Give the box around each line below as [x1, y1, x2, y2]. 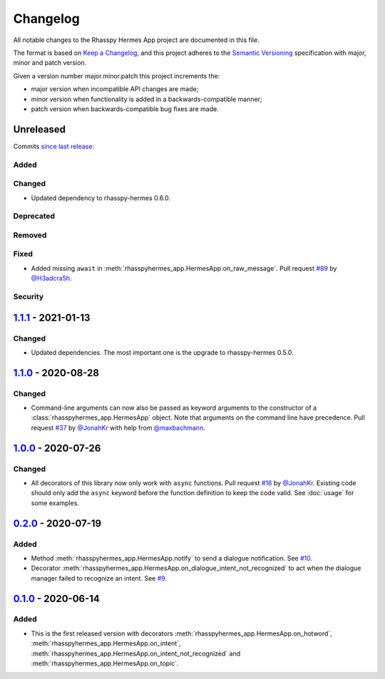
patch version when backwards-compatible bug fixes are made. [31, 104, 219, 113]
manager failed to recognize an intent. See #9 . [31, 574, 168, 582]
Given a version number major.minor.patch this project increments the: [13, 71, 220, 80]
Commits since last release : [13, 142, 94, 150]
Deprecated [13, 211, 56, 221]
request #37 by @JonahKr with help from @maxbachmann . [31, 423, 206, 432]
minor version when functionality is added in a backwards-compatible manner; [31, 95, 263, 103]
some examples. [31, 499, 80, 507]
